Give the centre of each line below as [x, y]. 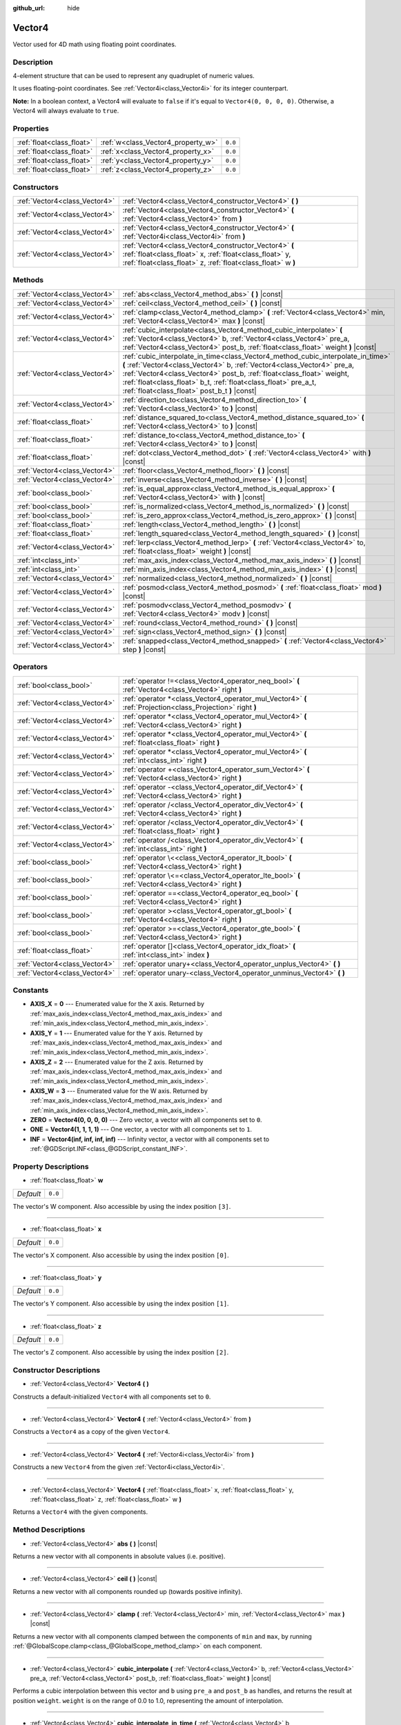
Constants [31, 990]
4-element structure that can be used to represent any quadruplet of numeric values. [134, 76]
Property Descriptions [51, 1166]
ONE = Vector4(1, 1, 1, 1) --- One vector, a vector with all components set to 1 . [141, 1130]
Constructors [36, 187]
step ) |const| [144, 649]
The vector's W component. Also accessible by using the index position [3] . [122, 1206]
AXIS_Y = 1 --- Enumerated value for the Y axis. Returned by [116, 1033]
